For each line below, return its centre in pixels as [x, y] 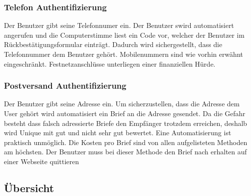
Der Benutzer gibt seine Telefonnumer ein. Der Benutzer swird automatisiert [119, 25]
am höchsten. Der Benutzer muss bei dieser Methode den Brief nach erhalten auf [125, 152]
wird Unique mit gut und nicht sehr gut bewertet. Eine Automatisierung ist [118, 133]
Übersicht [29, 187]
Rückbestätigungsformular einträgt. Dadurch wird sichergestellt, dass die [113, 44]
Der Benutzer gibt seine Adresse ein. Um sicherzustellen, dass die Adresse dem [122, 104]
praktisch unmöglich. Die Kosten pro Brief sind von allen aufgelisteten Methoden [126, 142]
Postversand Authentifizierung [65, 86]
